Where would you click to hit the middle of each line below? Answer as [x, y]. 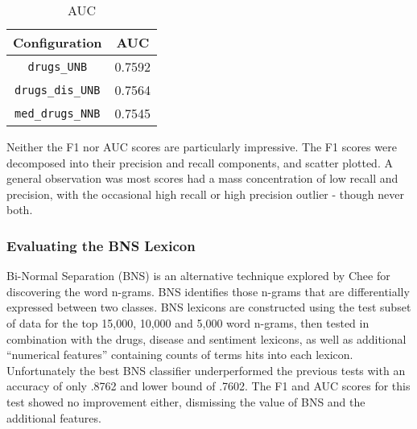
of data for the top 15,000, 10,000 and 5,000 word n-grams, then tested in [188, 322]
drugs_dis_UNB [58, 90]
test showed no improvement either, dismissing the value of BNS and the [186, 401]
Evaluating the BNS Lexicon [101, 245]
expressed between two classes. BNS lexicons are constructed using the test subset [209, 307]
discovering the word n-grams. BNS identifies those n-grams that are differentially [208, 291]
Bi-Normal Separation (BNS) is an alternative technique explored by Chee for [198, 276]
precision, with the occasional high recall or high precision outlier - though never [205, 194]
